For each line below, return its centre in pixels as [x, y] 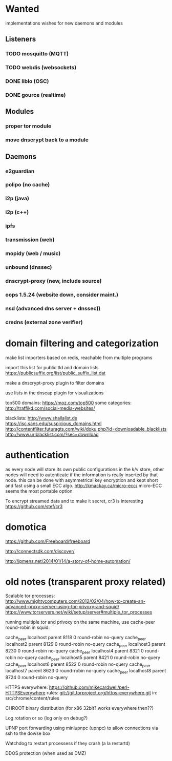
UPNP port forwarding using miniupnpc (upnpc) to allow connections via [82, 728]
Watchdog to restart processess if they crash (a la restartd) [68, 744]
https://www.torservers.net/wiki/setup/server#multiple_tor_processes [79, 612]
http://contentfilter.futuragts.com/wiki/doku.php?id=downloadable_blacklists [86, 429]
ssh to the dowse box [28, 733]
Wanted [22, 9]
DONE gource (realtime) [36, 95]
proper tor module [28, 126]
